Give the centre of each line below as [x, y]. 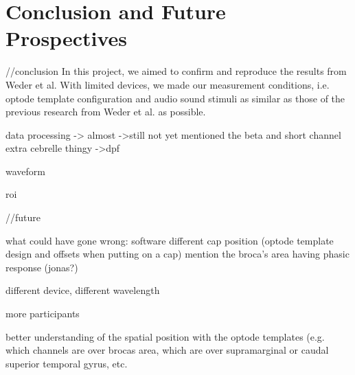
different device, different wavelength [83, 290]
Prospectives [66, 38]
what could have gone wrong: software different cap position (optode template [170, 240]
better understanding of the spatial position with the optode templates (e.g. [165, 336]
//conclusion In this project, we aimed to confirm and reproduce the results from [176, 71]
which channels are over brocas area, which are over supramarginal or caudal [167, 350]
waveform [25, 171]
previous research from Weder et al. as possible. [106, 112]
